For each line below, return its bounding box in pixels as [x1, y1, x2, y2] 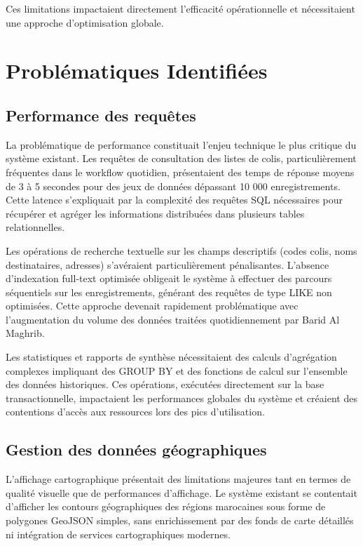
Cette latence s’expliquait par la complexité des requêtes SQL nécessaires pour [6, 192, 343, 207]
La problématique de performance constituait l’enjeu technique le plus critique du [6, 137, 357, 152]
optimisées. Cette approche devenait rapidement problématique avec [6, 298, 299, 313]
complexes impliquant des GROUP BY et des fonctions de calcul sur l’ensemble [6, 363, 348, 378]
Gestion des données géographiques [6, 439, 267, 460]
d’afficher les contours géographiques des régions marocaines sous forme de [6, 499, 326, 514]
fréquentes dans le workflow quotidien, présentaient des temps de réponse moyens [6, 164, 355, 179]
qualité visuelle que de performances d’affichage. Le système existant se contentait [6, 485, 357, 500]
